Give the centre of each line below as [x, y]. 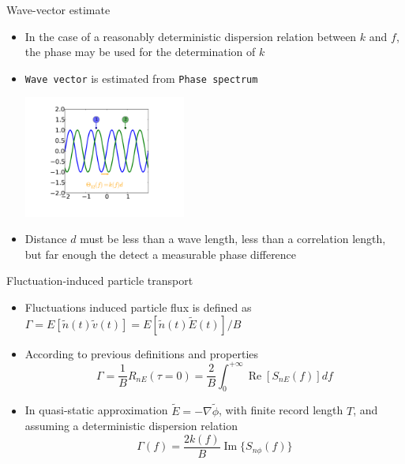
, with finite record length [281, 410]
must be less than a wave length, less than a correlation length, [233, 239]
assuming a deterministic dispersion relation [131, 426]
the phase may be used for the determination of [140, 52]
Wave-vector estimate [58, 9]
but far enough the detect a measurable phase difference [161, 254]
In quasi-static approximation [96, 410]
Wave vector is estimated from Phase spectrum [141, 78]
